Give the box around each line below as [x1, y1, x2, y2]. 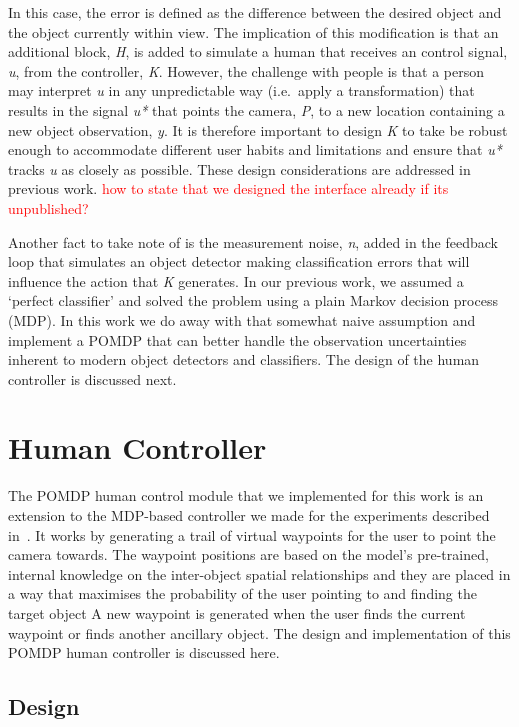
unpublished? [8, 197, 89, 218]
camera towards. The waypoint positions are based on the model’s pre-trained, [8, 544, 489, 565]
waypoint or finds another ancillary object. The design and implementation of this [8, 622, 511, 643]
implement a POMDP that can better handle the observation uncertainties [8, 329, 467, 350]
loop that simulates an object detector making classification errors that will [8, 251, 470, 272]
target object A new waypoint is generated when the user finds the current [8, 602, 466, 623]
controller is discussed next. [8, 368, 177, 389]
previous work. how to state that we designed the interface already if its [8, 178, 449, 199]
